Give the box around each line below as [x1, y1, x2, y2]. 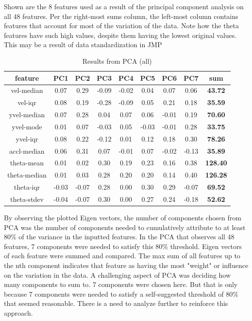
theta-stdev [10, 194, 44, 204]
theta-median [7, 170, 47, 180]
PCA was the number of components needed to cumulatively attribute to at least [4, 222, 246, 232]
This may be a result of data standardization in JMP [4, 39, 162, 50]
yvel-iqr [16, 133, 38, 143]
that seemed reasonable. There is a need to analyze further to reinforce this [4, 298, 228, 308]
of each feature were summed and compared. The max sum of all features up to [4, 250, 240, 261]
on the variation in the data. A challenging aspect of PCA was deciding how [4, 269, 231, 280]
